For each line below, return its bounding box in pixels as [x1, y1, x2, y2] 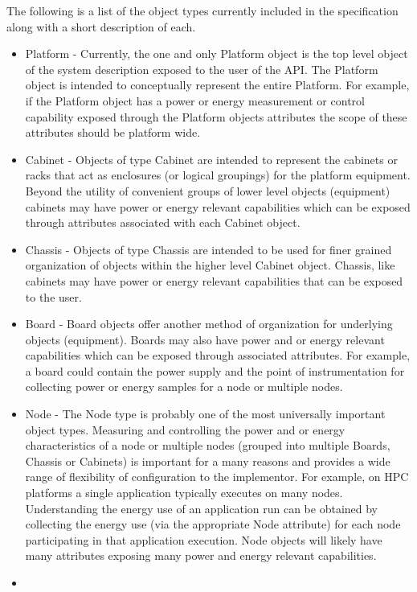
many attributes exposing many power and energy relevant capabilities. [25, 547, 377, 564]
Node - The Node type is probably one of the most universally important [25, 405, 386, 422]
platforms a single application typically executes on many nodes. [25, 484, 343, 501]
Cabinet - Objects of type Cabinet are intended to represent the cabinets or [25, 150, 398, 167]
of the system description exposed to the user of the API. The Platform [25, 60, 378, 77]
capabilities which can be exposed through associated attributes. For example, [25, 347, 411, 364]
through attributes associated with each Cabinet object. [25, 214, 300, 231]
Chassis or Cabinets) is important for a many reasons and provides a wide [25, 452, 390, 469]
